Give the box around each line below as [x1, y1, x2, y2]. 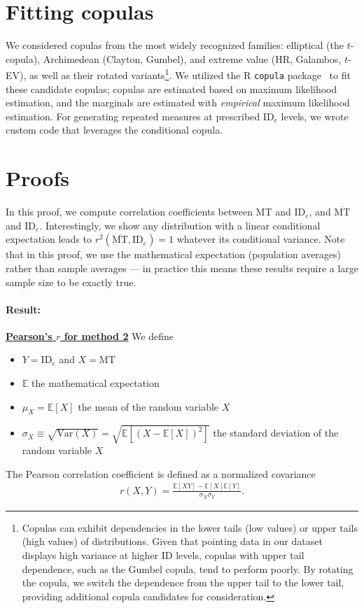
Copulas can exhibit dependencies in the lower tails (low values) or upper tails [22, 520, 358, 535]
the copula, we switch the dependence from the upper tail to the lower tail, [22, 575, 344, 590]
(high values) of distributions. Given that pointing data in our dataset [22, 534, 323, 549]
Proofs [6, 164, 69, 192]
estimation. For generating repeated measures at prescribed [6, 108, 260, 123]
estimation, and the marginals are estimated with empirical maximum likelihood [6, 95, 350, 110]
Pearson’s [6, 328, 52, 343]
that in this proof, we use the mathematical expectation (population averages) [6, 247, 342, 262]
